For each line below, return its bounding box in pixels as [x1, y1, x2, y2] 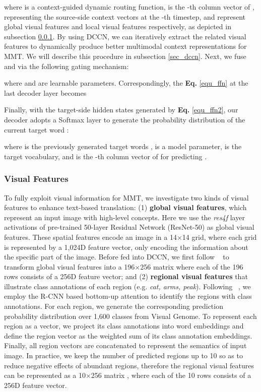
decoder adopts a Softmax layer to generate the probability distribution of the [4, 114, 245, 124]
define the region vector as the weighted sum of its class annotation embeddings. [4, 330, 252, 341]
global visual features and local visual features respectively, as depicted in [4, 21, 231, 32]
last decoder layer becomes [4, 87, 87, 98]
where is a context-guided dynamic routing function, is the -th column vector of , [4, 2, 254, 12]
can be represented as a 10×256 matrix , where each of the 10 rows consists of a [4, 370, 251, 380]
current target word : [4, 124, 69, 135]
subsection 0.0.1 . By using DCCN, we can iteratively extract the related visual [4, 31, 246, 41]
